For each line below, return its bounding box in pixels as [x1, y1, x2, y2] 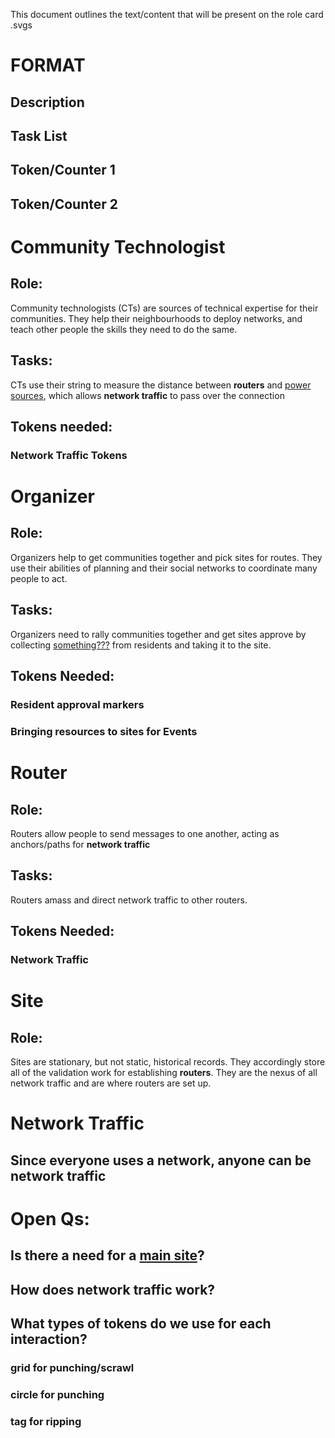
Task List [10, 127, 68, 144]
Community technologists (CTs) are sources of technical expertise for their [10, 302, 319, 314]
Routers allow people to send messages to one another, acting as [10, 827, 280, 839]
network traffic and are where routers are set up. [10, 1077, 212, 1089]
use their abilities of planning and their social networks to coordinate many [10, 562, 318, 574]
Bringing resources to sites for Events [10, 724, 198, 738]
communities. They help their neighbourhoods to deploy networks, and [10, 312, 303, 324]
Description [10, 94, 85, 111]
